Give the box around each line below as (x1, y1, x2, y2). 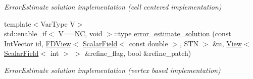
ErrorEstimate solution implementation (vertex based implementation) (4, 64, 221, 75)
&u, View (212, 38, 242, 48)
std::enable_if (4, 28, 47, 39)
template (4, 18, 31, 29)
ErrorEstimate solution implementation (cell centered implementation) (4, 2, 222, 12)
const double (129, 38, 168, 48)
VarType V (40, 18, 75, 29)
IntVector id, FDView (4, 38, 71, 48)
